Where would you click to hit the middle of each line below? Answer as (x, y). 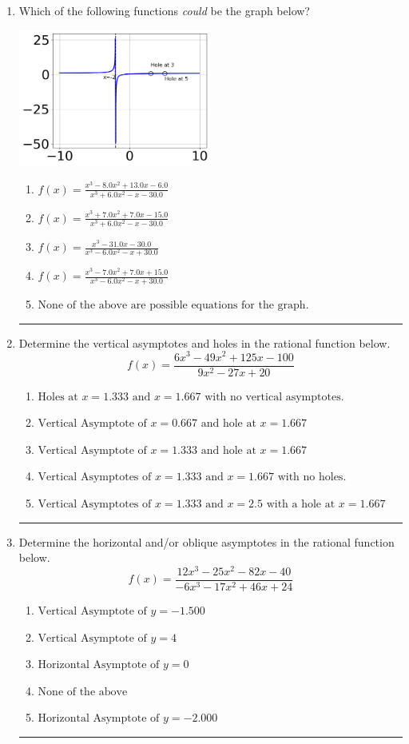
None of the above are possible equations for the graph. (173, 306)
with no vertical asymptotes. (274, 397)
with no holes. (312, 477)
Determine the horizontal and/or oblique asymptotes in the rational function (206, 541)
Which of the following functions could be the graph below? (164, 10)
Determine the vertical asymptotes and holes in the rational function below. (204, 342)
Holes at (58, 397)
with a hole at (301, 504)
